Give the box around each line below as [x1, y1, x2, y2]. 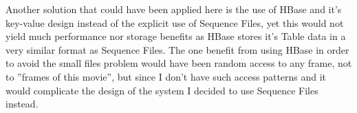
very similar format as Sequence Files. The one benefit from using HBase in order [6, 42, 349, 56]
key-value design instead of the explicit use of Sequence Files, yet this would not [6, 15, 344, 30]
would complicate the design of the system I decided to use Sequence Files [6, 83, 318, 97]
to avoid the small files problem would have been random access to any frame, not [6, 56, 352, 70]
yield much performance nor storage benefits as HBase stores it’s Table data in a [6, 29, 346, 43]
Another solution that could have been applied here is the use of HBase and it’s [6, 2, 342, 16]
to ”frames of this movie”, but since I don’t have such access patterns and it [6, 69, 327, 83]
